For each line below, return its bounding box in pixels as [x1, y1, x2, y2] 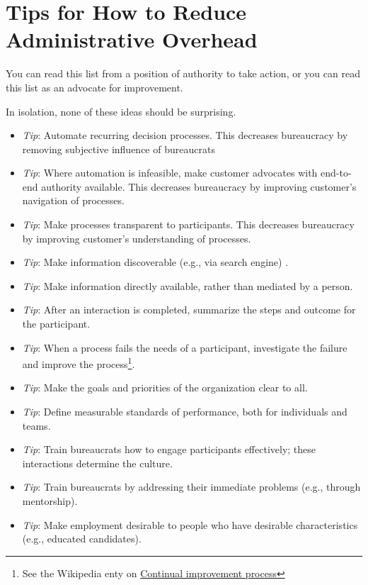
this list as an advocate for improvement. [6, 79, 183, 94]
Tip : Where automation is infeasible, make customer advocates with [22, 165, 318, 180]
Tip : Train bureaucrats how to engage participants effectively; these [22, 442, 316, 457]
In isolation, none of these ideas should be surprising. [6, 104, 236, 118]
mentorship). [22, 494, 78, 508]
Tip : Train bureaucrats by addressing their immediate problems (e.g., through [22, 479, 361, 494]
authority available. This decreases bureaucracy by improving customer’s [41, 179, 357, 194]
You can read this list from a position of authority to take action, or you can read [6, 66, 360, 81]
